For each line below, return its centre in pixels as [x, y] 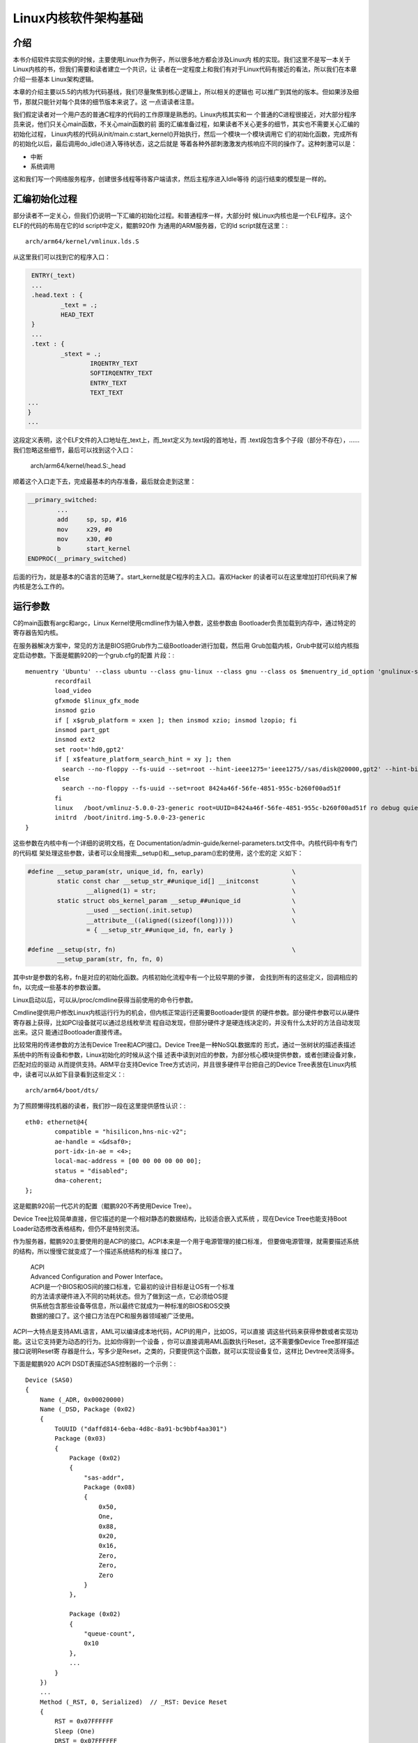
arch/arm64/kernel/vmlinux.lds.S [82, 242]
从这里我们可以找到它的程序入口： [62, 257]
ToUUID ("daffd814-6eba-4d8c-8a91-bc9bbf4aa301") [141, 1429]
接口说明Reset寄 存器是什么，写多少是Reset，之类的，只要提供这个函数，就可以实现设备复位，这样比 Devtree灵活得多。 [186, 1351]
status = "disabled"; [92, 1171]
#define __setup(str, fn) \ [162, 949]
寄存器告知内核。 [37, 633]
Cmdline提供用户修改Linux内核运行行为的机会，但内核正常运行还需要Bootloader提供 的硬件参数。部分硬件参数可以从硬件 [186, 1013]
